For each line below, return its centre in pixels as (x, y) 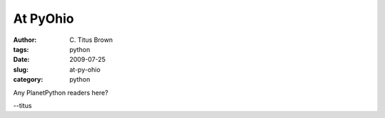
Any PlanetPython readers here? (61, 92)
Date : (21, 60)
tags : (21, 49)
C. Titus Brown (91, 40)
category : (28, 80)
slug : (21, 69)
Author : (25, 40)
